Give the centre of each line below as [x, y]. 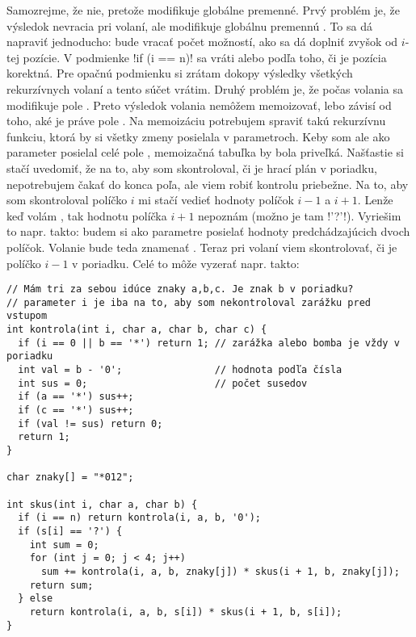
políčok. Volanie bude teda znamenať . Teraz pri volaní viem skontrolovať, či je [202, 247]
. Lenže [375, 200]
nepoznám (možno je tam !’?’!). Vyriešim [300, 215]
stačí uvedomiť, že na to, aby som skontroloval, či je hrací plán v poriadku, [192, 168]
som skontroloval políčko [67, 200]
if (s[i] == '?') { [70, 531]
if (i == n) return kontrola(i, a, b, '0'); [139, 518]
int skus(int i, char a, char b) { [102, 504]
